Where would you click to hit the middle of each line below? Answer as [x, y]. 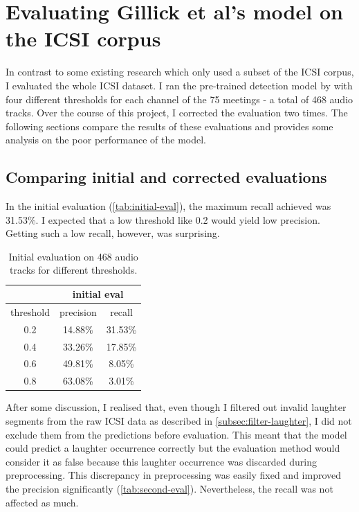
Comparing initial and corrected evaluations [166, 177]
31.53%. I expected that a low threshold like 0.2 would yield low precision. [163, 219]
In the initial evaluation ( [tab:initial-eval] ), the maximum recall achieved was [168, 206]
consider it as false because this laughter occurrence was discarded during [161, 461]
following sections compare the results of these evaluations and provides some [169, 126]
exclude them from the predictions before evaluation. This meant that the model [176, 434]
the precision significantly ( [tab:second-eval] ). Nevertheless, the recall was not [169, 488]
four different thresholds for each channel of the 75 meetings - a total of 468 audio [179, 99]
